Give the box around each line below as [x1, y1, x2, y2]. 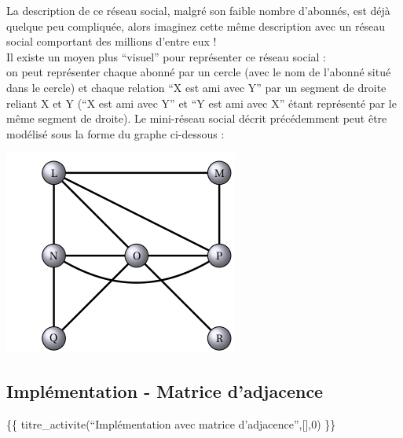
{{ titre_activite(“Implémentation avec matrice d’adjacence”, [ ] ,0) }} [6, 416, 336, 432]
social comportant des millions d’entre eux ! [6, 33, 217, 50]
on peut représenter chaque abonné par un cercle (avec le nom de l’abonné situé [6, 64, 391, 80]
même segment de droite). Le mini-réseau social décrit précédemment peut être [6, 110, 387, 127]
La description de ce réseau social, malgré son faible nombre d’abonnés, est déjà [6, 2, 390, 18]
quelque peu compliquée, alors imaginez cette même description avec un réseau [6, 17, 386, 34]
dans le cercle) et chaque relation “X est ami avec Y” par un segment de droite [6, 79, 387, 95]
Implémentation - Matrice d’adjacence [6, 379, 324, 403]
